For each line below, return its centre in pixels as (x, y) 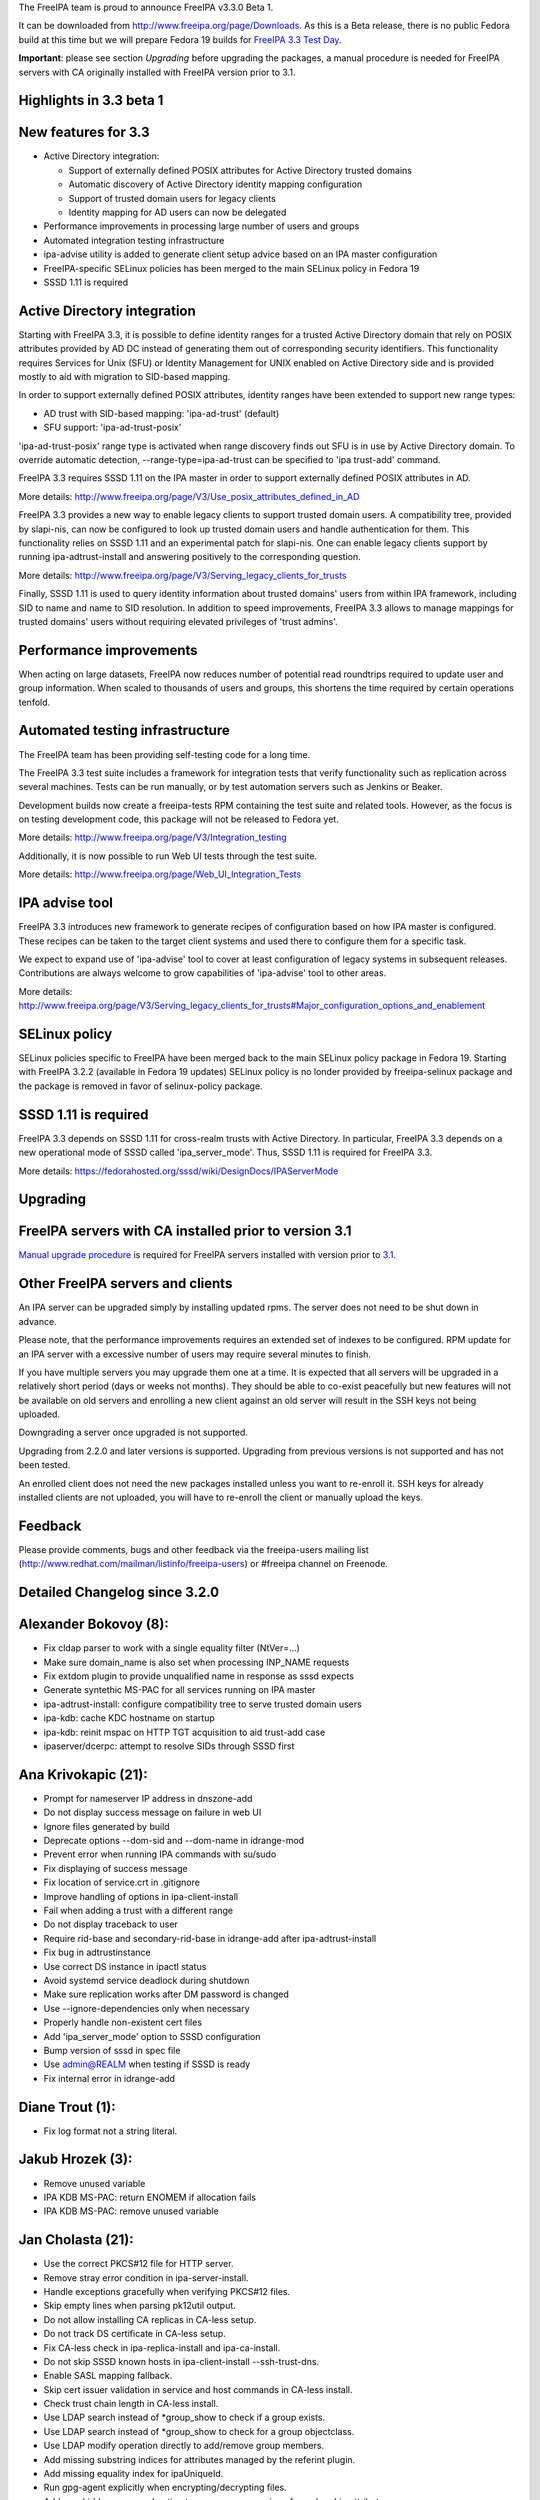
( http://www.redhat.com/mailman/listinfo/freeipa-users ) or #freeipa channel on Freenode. (203, 1564)
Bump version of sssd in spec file (112, 2050)
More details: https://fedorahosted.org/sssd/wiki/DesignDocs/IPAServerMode (178, 1171)
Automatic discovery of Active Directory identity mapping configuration (215, 184)
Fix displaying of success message (116, 1868)
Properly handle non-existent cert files (123, 2022)
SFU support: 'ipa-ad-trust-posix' (112, 427)
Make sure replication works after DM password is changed (166, 1994)
